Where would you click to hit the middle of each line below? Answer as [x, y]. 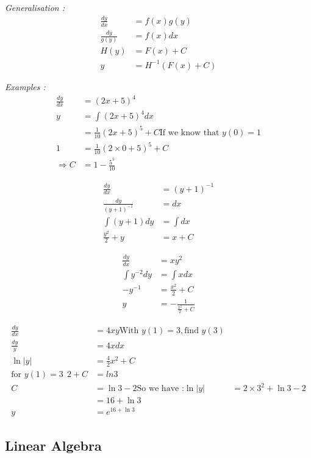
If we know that [189, 132]
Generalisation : [35, 7]
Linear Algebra [53, 445]
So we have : [160, 389]
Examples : [25, 86]
